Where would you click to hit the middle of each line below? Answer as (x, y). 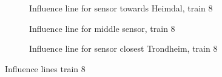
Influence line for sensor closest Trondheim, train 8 (123, 48)
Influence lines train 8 (45, 68)
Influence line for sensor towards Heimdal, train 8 (121, 8)
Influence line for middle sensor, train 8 (102, 28)
